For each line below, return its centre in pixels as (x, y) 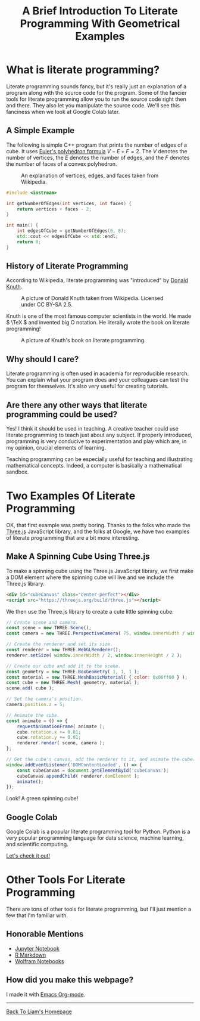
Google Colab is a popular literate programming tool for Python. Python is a (98, 832)
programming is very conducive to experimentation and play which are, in (96, 441)
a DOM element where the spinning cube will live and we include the (90, 577)
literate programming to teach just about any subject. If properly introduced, (99, 435)
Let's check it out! (28, 856)
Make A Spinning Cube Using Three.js (78, 557)
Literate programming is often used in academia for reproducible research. (98, 373)
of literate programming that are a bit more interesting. (73, 538)
